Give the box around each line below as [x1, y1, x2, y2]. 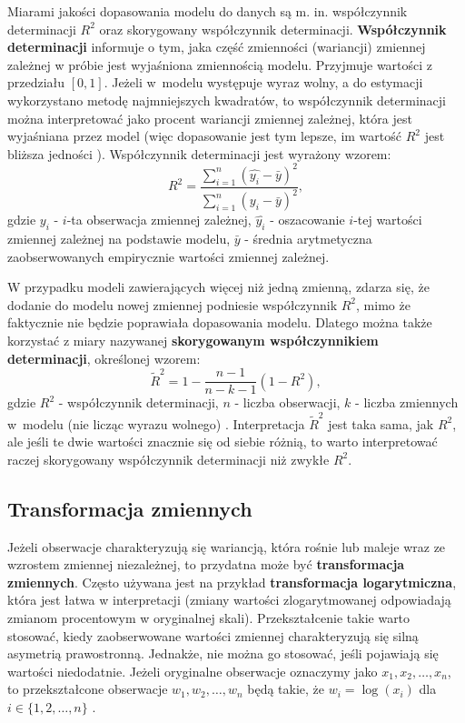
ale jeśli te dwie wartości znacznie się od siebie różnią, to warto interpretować [7, 432, 438, 451]
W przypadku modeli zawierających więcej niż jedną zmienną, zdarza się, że [7, 277, 430, 296]
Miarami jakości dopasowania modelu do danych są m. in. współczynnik [7, 2, 408, 20]
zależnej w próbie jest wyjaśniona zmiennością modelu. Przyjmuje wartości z [7, 55, 433, 74]
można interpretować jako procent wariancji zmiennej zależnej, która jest [7, 108, 412, 127]
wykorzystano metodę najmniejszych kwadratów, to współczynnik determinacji [7, 90, 446, 109]
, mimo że [356, 295, 411, 314]
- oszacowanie [270, 210, 345, 229]
